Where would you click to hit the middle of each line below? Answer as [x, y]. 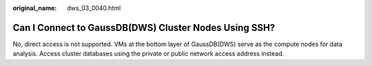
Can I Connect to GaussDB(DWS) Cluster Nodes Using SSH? [144, 27]
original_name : [35, 8]
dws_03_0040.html [94, 8]
